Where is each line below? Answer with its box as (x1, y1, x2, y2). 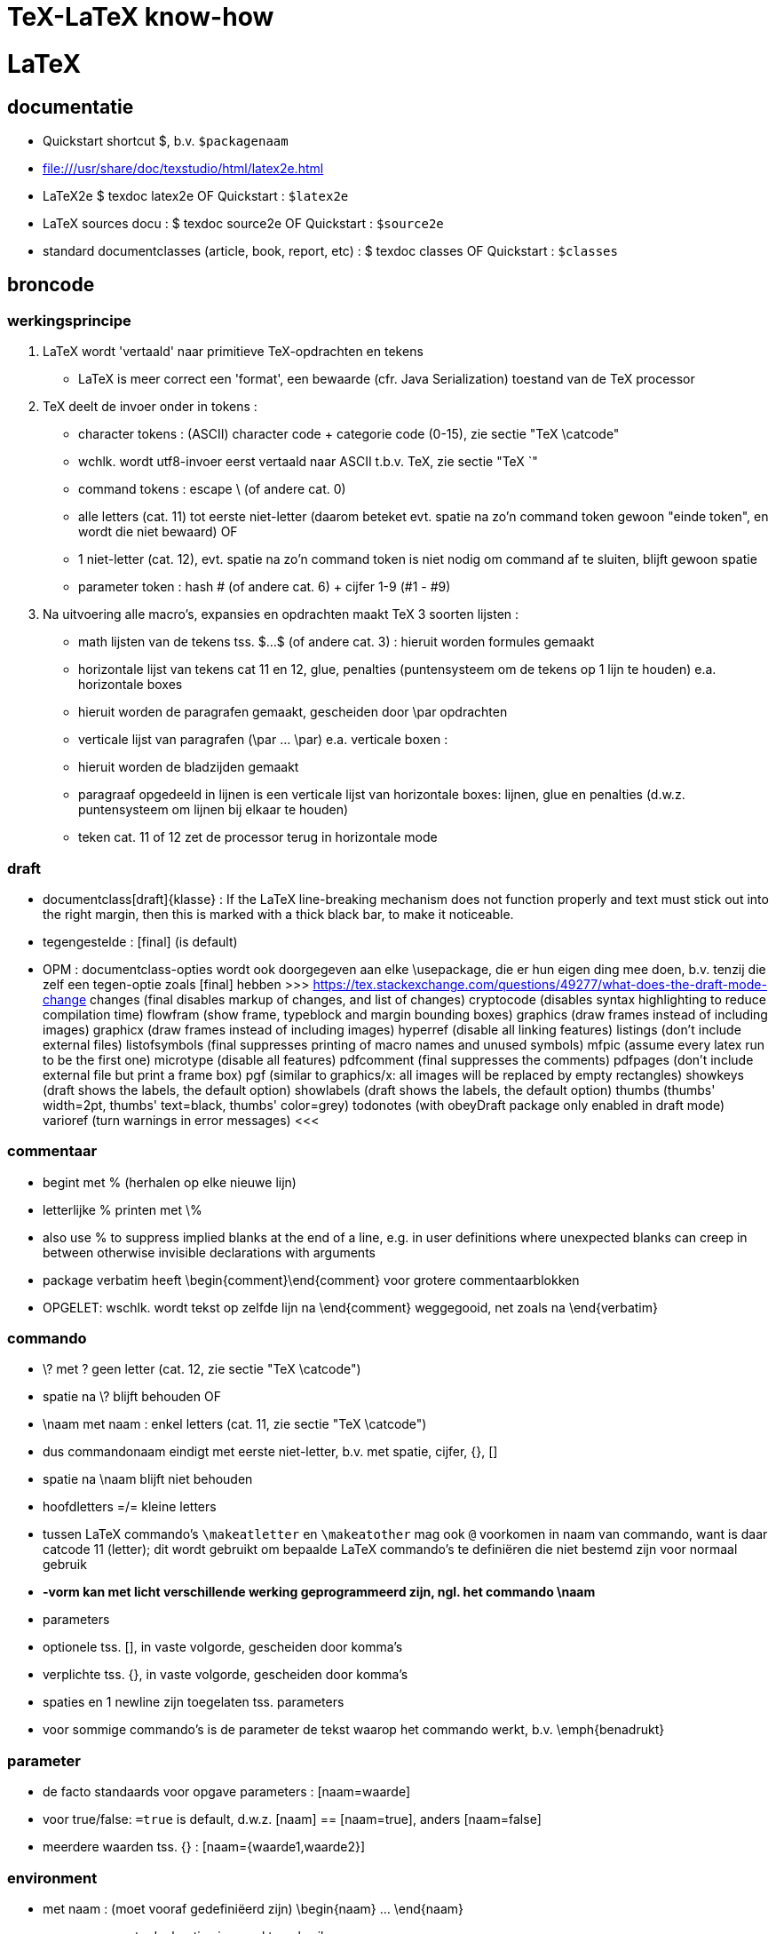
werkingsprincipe (7, 311, 131, 329)
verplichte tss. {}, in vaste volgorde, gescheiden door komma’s (43, 1667, 408, 1683)
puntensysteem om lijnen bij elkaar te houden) (78, 802, 349, 818)
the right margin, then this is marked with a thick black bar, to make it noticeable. (43, 906, 514, 922)
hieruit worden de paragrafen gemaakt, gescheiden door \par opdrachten (78, 704, 508, 720)
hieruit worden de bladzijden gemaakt (78, 759, 299, 775)
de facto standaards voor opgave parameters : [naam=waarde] (43, 1784, 410, 1800)
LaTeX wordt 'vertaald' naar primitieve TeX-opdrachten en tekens (43, 344, 424, 360)
